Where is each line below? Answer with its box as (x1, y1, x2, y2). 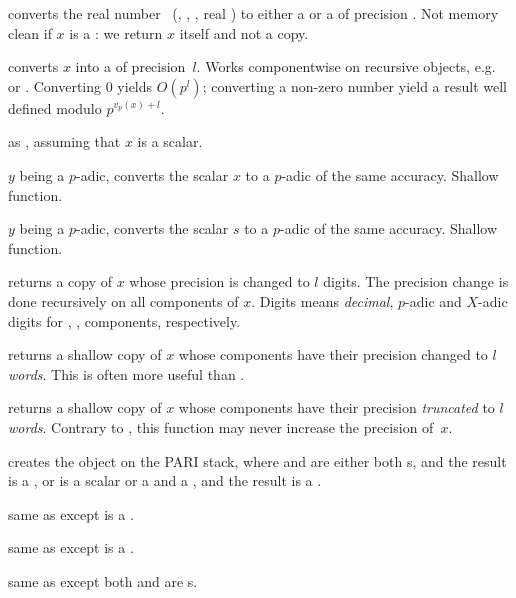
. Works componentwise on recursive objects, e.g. (196, 56, 496, 77)
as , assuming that (8, 131, 121, 152)
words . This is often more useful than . (8, 363, 245, 384)
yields (117, 75, 153, 96)
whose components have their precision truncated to (178, 397, 495, 418)
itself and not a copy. (179, 22, 309, 43)
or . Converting (8, 75, 102, 96)
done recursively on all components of (8, 290, 239, 311)
